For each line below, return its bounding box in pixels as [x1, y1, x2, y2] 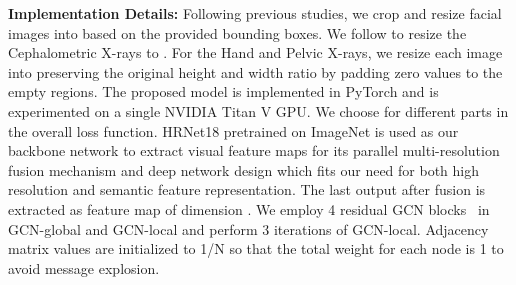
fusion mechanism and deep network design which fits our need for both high [8, 159, 480, 180]
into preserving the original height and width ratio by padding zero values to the [8, 61, 503, 82]
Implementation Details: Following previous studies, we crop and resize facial [8, 3, 502, 23]
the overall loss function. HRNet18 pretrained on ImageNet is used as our [8, 120, 459, 141]
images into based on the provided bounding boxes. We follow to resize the [8, 22, 467, 43]
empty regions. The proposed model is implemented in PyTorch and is [8, 81, 439, 102]
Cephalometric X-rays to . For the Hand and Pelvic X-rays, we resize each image [8, 42, 503, 63]
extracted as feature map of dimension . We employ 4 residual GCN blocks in [8, 198, 490, 219]
